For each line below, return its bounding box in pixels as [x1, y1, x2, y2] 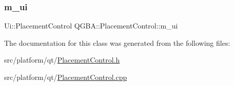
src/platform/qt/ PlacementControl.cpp [4, 72, 127, 82]
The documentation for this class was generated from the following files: [4, 37, 230, 48]
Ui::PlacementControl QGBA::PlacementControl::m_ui [4, 20, 178, 31]
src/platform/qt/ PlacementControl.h [4, 54, 120, 65]
